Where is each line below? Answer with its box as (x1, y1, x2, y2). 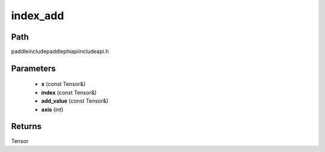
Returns (11, 121, 42, 132)
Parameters (11, 63, 56, 73)
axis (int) (41, 106, 64, 113)
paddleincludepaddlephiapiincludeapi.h (11, 48, 109, 55)
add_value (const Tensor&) (41, 97, 108, 105)
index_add (11, 9, 64, 22)
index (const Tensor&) (41, 89, 97, 96)
